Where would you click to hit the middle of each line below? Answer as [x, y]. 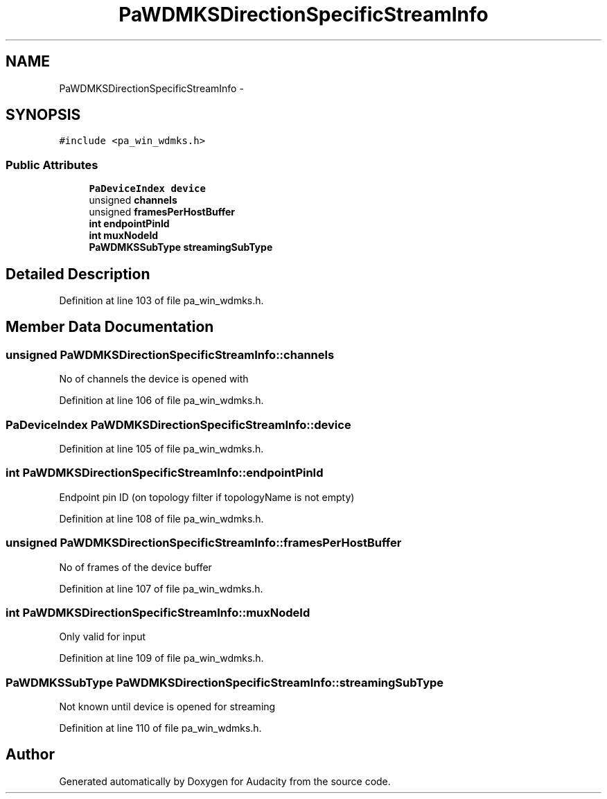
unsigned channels [133, 200]
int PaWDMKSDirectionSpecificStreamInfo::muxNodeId [158, 612]
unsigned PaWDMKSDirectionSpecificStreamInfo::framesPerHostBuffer [204, 543]
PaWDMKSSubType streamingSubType [181, 247]
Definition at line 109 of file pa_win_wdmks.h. [161, 658]
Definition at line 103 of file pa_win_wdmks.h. [161, 301]
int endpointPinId [129, 224]
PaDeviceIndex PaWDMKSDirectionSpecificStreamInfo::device [178, 424]
